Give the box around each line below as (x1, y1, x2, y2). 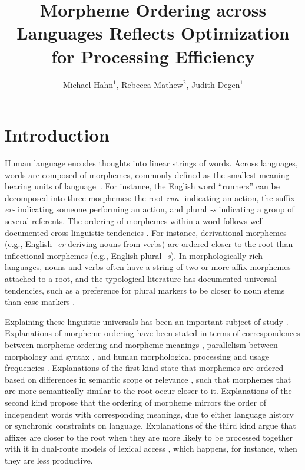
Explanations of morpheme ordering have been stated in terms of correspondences (5, 327, 300, 339)
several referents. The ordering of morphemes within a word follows (5, 215, 248, 226)
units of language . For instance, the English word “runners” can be (34, 180, 280, 192)
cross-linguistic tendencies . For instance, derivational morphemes (51, 226, 287, 238)
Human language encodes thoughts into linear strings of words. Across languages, (5, 157, 298, 169)
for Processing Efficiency (51, 44, 255, 68)
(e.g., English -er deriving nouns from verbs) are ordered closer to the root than (5, 238, 293, 250)
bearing (5, 180, 32, 192)
